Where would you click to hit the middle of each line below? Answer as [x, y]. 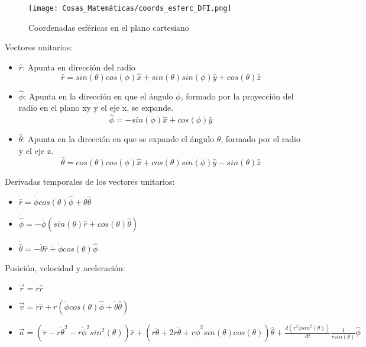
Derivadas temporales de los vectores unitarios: [90, 181]
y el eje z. [36, 150]
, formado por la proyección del [237, 96]
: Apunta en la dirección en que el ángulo [98, 96]
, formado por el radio [260, 139]
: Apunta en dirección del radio [79, 67]
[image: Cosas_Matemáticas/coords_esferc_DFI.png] [130, 8]
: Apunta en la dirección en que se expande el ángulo [119, 139]
